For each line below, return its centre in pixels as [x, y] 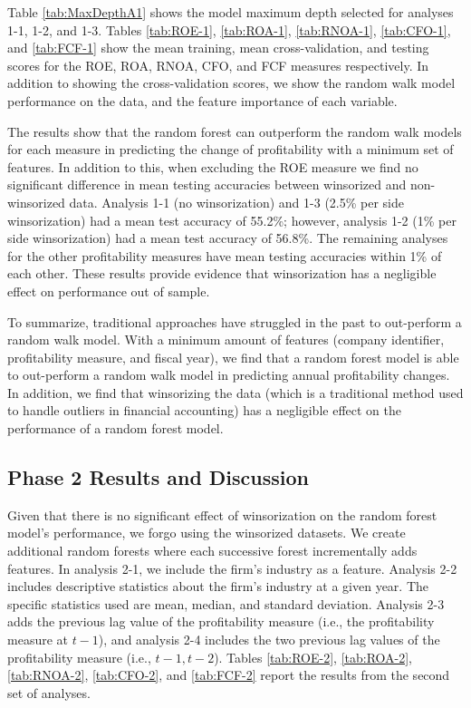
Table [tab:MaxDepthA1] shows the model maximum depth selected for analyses [231, 12]
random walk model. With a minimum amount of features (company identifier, [226, 339]
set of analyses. [49, 692]
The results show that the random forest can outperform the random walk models [235, 131]
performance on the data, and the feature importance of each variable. [202, 100]
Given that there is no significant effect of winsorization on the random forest [222, 514]
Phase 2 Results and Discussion [159, 477]
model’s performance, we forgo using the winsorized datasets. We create [207, 533]
